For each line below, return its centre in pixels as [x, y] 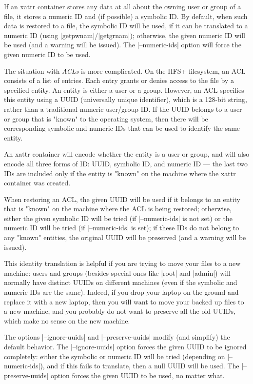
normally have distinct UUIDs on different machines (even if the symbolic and [121, 282]
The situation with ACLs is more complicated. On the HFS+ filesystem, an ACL [125, 71]
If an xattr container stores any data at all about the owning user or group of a [123, 6]
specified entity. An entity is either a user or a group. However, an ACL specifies [124, 90]
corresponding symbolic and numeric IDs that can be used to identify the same [122, 128]
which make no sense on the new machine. [67, 320]
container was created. [37, 183]
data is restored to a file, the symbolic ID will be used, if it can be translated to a [126, 26]
